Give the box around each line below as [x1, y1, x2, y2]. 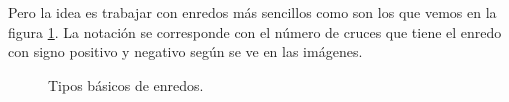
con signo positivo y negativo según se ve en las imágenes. [8, 41, 363, 62]
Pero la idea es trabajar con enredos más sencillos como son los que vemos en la [8, 2, 497, 22]
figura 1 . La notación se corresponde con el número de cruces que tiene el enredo [8, 21, 502, 42]
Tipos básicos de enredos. [48, 74, 204, 95]
